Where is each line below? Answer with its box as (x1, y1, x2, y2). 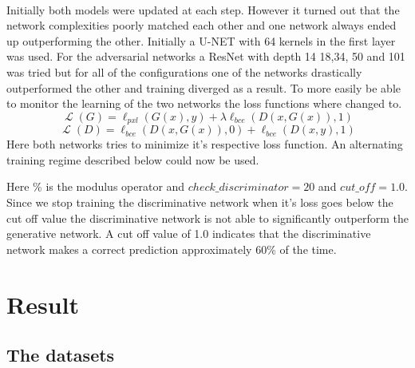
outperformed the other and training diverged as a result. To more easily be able (6, 79, 401, 96)
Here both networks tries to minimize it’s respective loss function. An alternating (6, 136, 403, 152)
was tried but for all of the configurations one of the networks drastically (6, 63, 362, 80)
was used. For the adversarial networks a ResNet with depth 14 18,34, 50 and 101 (6, 48, 405, 65)
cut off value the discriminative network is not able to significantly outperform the (6, 209, 409, 226)
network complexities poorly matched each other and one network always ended (6, 17, 397, 34)
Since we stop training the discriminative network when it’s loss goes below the (6, 193, 393, 210)
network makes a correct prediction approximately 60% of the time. (6, 240, 337, 257)
